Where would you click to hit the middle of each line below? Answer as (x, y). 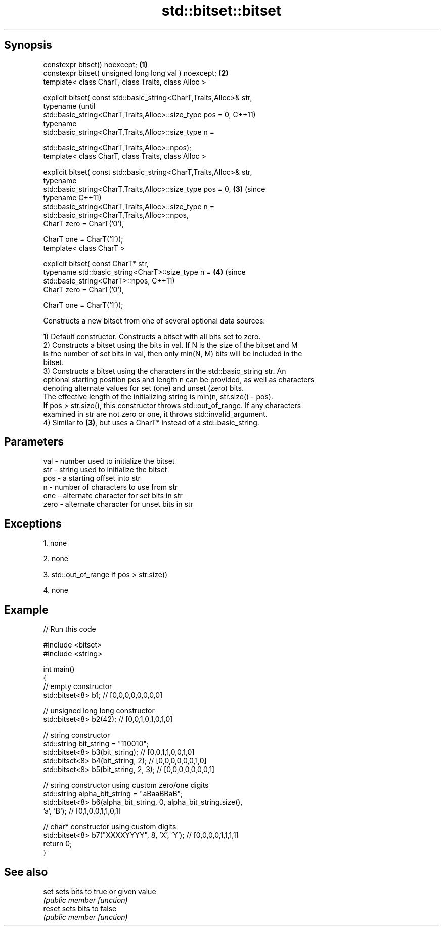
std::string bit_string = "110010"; (96, 744)
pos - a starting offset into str (92, 478)
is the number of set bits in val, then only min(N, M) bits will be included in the (173, 353)
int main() (59, 669)
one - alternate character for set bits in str (113, 496)
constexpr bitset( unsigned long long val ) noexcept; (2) (136, 73)
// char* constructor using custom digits (110, 827)
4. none (56, 590)
